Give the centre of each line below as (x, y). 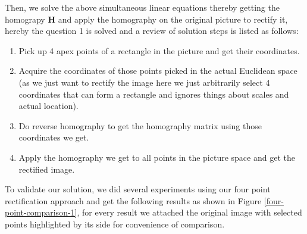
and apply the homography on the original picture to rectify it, (173, 19)
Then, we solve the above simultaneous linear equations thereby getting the (142, 7)
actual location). (48, 106)
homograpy (25, 19)
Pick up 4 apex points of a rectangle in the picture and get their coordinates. (159, 50)
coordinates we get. (54, 137)
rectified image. (47, 169)
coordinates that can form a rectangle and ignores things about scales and (154, 94)
